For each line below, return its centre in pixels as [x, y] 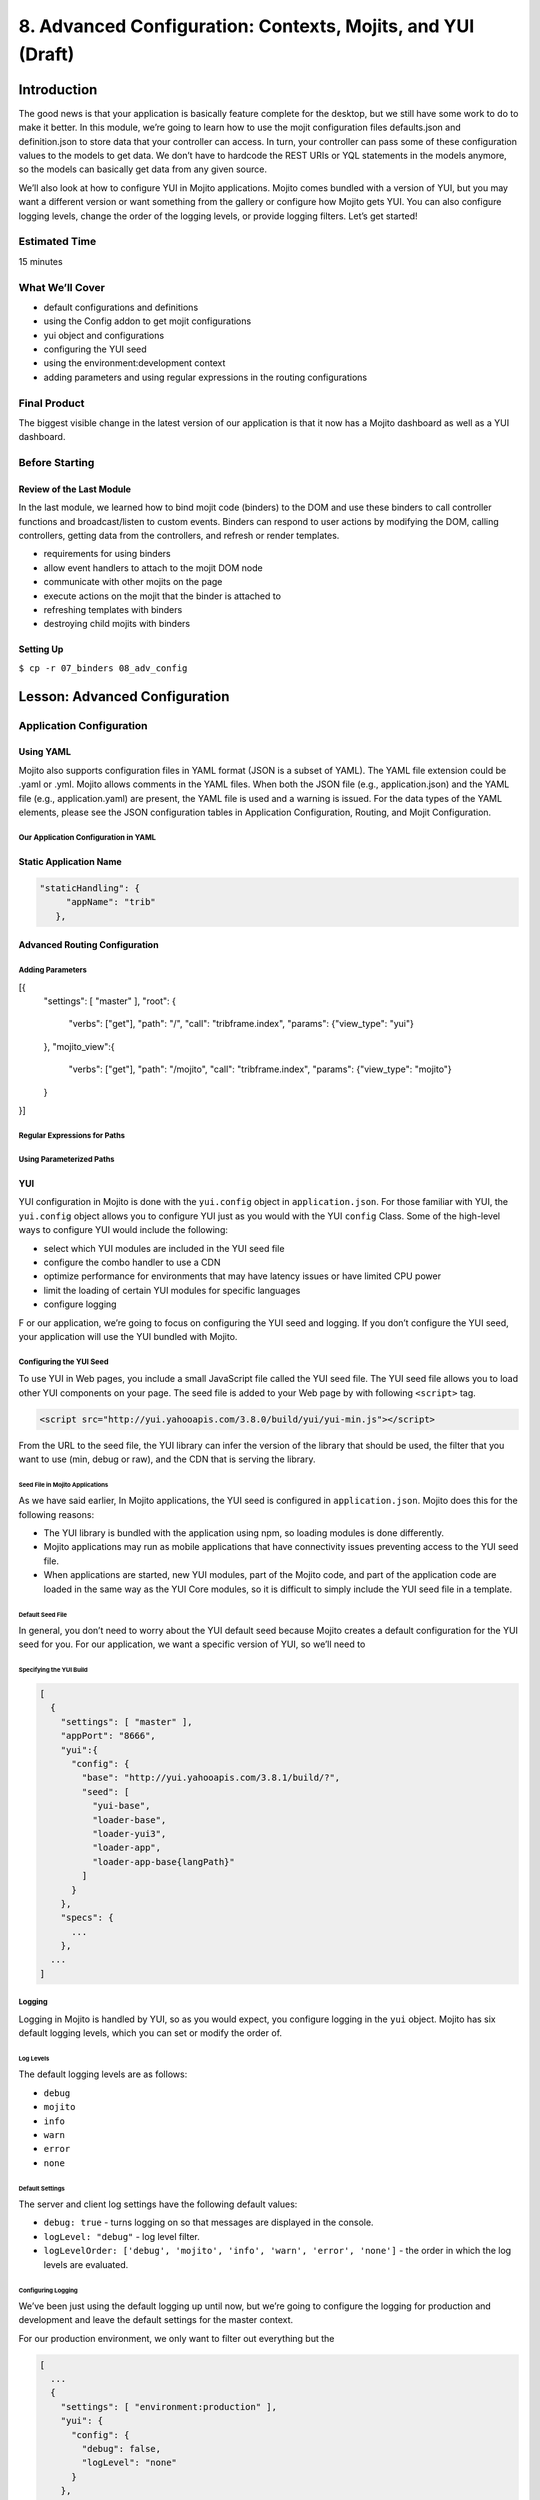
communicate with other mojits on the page [133, 582]
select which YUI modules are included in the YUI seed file [164, 1248]
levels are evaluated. [86, 2264]
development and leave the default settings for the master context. [156, 2320]
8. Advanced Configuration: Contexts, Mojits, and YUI [246, 26]
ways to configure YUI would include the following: [123, 1230]
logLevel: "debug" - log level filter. [121, 2236]
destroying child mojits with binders [116, 624]
